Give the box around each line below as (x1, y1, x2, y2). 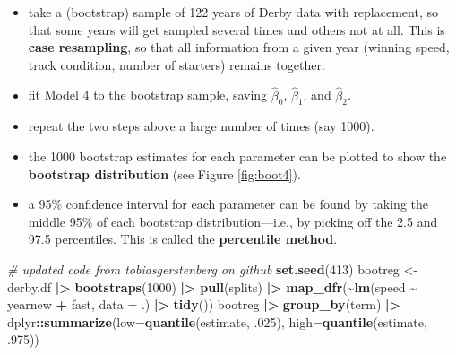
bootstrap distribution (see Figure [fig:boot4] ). (28, 164, 301, 183)
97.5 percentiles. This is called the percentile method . (28, 229, 338, 248)
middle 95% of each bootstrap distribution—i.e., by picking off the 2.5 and (28, 212, 438, 230)
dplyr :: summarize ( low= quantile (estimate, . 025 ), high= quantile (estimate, (7, 312, 427, 331)
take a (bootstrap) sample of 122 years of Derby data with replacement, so (28, 3, 438, 21)
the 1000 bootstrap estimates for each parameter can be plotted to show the (28, 146, 447, 165)
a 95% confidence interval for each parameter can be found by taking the (28, 195, 429, 213)
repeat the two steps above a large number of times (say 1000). (28, 117, 374, 135)
